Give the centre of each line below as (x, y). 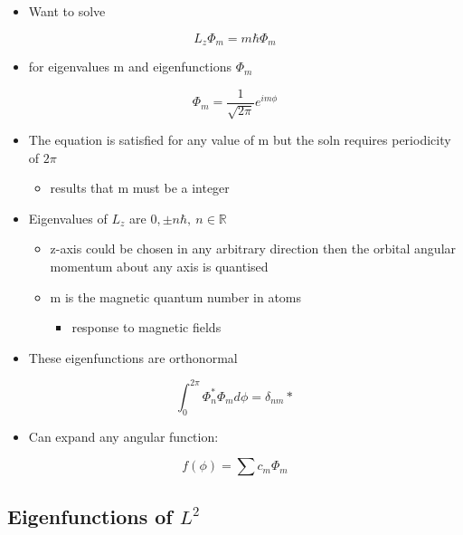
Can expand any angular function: (123, 436)
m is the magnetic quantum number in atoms (176, 296)
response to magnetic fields (146, 327)
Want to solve (67, 11)
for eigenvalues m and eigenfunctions (130, 67)
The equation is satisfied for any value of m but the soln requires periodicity (240, 140)
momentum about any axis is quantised (159, 267)
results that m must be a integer (140, 188)
